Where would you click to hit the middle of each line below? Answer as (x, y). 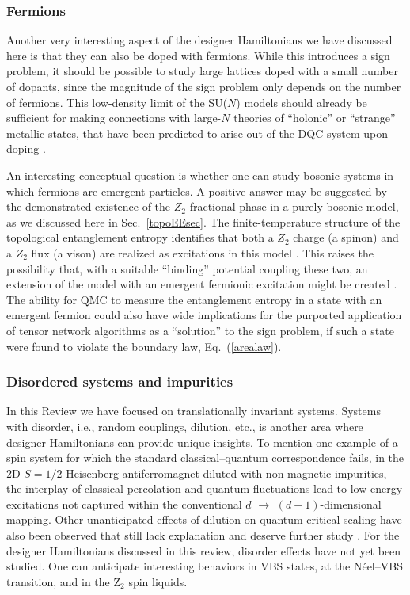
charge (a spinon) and (346, 237)
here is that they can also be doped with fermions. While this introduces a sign (198, 55)
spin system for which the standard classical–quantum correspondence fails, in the (205, 458)
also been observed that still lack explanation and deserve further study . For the (203, 535)
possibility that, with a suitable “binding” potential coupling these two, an (187, 268)
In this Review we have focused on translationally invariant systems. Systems (194, 411)
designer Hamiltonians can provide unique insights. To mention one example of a (202, 442)
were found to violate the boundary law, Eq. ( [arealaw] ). (144, 346)
